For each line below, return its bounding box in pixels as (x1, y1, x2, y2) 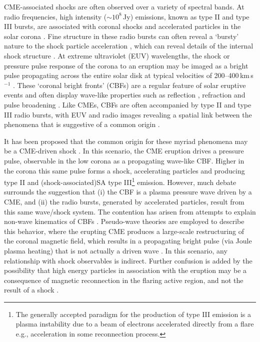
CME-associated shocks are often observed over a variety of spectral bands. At (4, 1, 244, 11)
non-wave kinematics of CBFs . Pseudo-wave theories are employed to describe (4, 216, 244, 226)
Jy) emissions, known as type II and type (123, 11, 249, 21)
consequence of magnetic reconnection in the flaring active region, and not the (4, 274, 243, 285)
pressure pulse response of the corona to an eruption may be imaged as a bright (4, 60, 248, 70)
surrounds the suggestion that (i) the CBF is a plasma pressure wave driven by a (4, 186, 252, 197)
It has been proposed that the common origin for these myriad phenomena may (4, 135, 248, 146)
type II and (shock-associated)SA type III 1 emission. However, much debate (4, 175, 236, 187)
